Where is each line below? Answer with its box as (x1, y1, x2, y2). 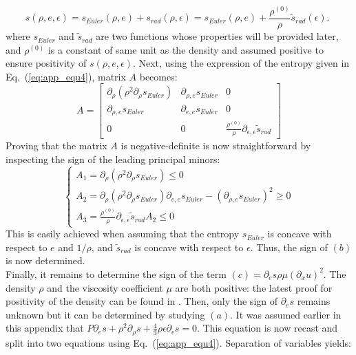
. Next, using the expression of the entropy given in (132, 56, 350, 70)
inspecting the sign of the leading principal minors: (6, 152, 220, 166)
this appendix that (6, 321, 84, 335)
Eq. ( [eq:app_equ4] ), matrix (6, 69, 126, 83)
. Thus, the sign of (250, 239, 328, 254)
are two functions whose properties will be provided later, (96, 29, 339, 43)
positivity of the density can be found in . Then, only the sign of (6, 294, 278, 308)
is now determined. (6, 253, 85, 268)
